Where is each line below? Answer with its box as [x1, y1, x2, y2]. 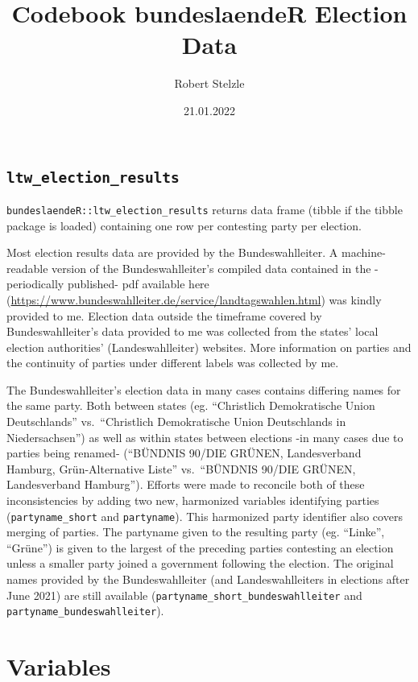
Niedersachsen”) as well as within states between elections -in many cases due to [6, 428, 404, 445]
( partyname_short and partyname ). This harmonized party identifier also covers [6, 507, 403, 524]
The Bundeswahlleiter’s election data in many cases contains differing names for [6, 381, 401, 398]
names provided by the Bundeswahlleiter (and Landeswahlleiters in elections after [6, 571, 410, 588]
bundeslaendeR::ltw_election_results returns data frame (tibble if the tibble [6, 200, 403, 217]
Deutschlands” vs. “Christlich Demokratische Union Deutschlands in [6, 413, 346, 430]
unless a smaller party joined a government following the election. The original [6, 555, 394, 572]
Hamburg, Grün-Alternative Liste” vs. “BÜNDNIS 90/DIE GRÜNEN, [6, 460, 356, 477]
